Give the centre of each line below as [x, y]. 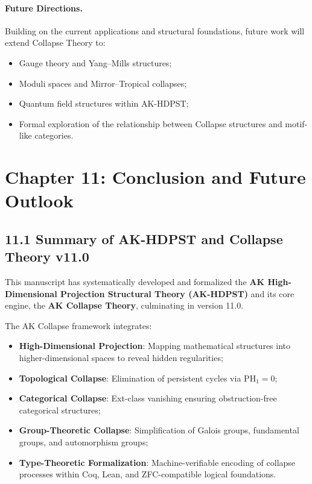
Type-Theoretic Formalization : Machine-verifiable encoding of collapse [157, 462]
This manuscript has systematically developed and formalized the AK [135, 282]
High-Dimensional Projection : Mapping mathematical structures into [155, 346]
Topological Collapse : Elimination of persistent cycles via [130, 378]
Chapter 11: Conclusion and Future [155, 177]
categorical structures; [60, 410]
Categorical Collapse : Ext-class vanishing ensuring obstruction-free [148, 398]
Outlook [39, 200]
